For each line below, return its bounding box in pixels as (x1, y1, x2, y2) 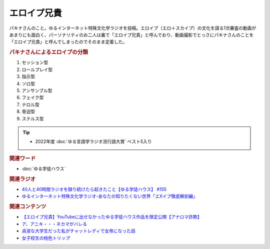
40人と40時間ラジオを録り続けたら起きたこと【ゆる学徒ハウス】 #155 (21, 186, 167, 192)
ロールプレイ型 (21, 66, 52, 72)
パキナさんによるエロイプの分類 (9, 49, 88, 56)
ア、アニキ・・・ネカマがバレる (21, 220, 87, 227)
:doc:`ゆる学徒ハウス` (21, 165, 66, 171)
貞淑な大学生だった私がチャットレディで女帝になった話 (21, 228, 135, 234)
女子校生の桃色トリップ (21, 235, 70, 241)
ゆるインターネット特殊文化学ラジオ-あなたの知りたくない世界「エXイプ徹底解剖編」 (21, 193, 197, 199)
